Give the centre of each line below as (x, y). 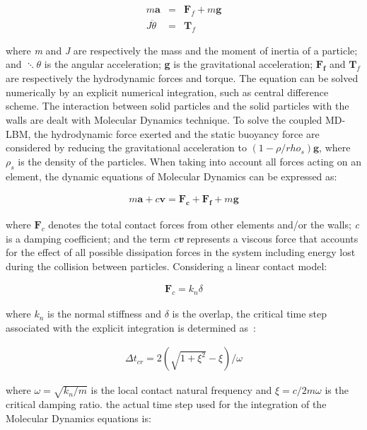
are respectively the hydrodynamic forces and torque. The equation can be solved (182, 78)
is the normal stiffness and (105, 314)
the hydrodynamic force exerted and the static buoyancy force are (177, 133)
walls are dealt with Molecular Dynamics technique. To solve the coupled (164, 120)
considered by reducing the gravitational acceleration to (126, 147)
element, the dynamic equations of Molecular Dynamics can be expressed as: (171, 176)
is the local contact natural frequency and (181, 390)
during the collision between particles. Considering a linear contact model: (167, 266)
